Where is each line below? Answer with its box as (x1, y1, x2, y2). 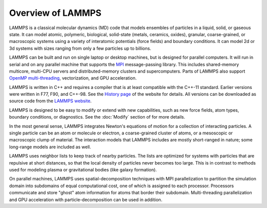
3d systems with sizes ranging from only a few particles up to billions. (9, 45, 151, 51)
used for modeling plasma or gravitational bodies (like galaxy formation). (9, 166, 157, 172)
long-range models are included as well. (9, 144, 91, 150)
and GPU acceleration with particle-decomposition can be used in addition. (9, 197, 163, 203)
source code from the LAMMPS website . (9, 98, 92, 104)
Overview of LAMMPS (9, 7, 101, 18)
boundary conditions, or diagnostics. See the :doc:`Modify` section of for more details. (9, 114, 185, 120)
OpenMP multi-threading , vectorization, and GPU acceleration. (9, 75, 137, 81)
